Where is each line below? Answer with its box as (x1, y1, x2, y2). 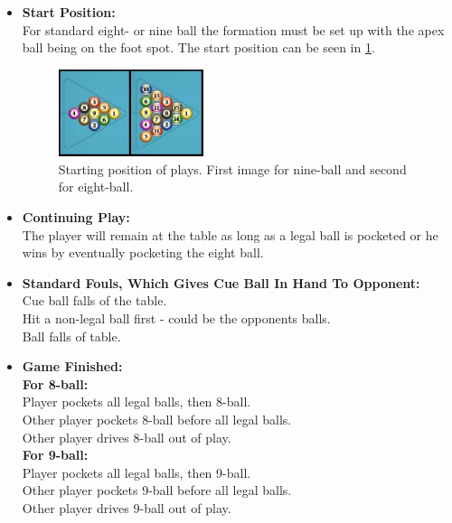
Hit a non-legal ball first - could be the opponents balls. (22, 309, 331, 328)
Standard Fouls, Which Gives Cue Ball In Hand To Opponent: (22, 273, 420, 292)
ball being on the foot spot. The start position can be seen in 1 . (22, 38, 375, 57)
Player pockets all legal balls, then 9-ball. (22, 462, 251, 481)
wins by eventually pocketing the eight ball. (22, 243, 264, 262)
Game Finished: (22, 357, 123, 376)
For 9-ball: (22, 445, 89, 464)
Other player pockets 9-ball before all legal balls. (22, 481, 292, 500)
